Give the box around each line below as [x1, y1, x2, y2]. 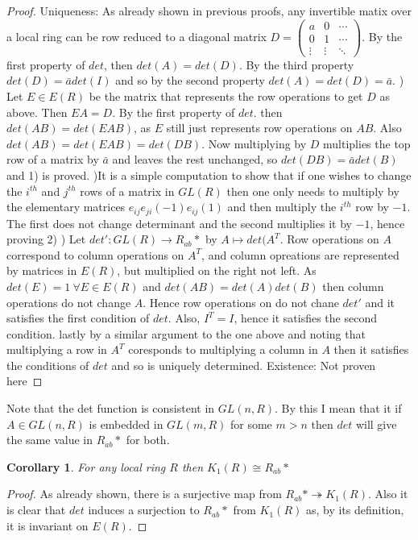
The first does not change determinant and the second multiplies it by [6, 214, 352, 231]
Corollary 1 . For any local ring [6, 458, 166, 475]
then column [322, 277, 384, 294]
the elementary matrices [6, 198, 126, 215]
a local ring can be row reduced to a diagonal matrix [6, 27, 267, 44]
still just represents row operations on [166, 119, 353, 136]
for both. [126, 431, 170, 448]
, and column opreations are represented [201, 246, 399, 263]
